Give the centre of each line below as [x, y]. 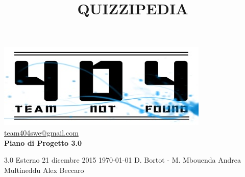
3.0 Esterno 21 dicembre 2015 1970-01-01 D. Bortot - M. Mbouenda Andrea [123, 160]
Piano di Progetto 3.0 [43, 142]
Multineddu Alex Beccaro [44, 170]
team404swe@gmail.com [41, 132]
